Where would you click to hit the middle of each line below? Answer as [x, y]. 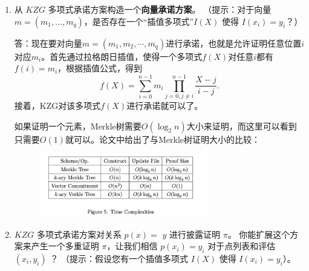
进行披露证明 [194, 234]
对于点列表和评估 [242, 246]
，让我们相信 [132, 246]
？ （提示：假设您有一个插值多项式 [119, 258]
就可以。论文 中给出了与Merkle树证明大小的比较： [162, 139]
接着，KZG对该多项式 [57, 105]
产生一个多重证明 [65, 246]
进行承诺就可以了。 [165, 105]
